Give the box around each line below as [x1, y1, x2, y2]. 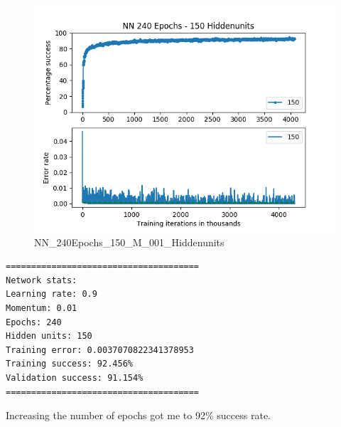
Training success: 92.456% [6, 359, 133, 369]
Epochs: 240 [6, 317, 62, 327]
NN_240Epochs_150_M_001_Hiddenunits [34, 234, 224, 249]
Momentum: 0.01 [6, 302, 77, 313]
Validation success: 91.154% [6, 372, 144, 383]
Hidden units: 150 [6, 331, 92, 342]
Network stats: [6, 275, 77, 285]
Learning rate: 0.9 [6, 289, 97, 300]
